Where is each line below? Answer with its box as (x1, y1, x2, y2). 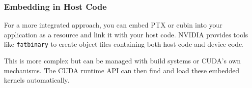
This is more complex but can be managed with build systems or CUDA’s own (4, 56, 241, 66)
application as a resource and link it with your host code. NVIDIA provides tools (4, 29, 248, 39)
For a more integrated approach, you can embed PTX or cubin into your (4, 20, 223, 30)
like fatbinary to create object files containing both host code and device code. (4, 39, 244, 49)
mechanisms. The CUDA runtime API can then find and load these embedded (4, 65, 239, 75)
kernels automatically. (4, 75, 70, 85)
